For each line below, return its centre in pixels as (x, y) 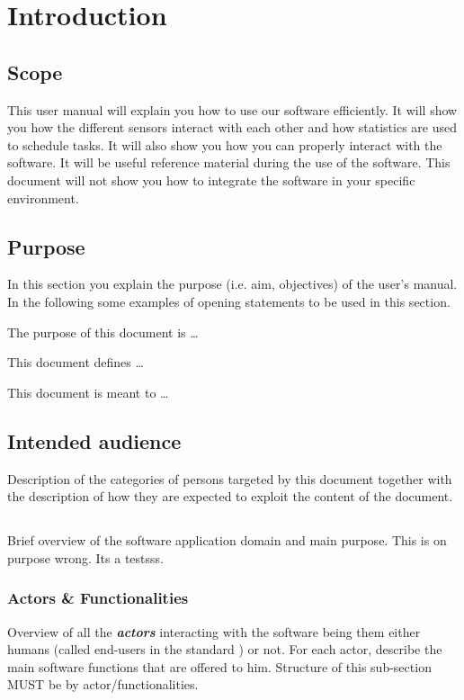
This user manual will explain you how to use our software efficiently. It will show (232, 109)
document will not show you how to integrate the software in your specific (211, 179)
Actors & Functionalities (98, 598)
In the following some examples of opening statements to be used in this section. (229, 301)
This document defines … (76, 362)
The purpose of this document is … (103, 332)
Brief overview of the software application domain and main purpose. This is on (227, 540)
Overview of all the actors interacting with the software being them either (214, 631)
